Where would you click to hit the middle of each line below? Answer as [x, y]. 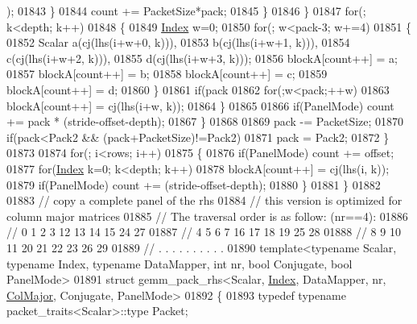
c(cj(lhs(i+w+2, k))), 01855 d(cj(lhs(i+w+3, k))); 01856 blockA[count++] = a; [202, 58]
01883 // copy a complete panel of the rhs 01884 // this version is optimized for [204, 200]
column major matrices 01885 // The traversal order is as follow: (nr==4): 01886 [207, 216]
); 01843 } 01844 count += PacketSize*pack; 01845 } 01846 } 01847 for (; [186, 10]
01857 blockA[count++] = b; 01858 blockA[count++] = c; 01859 [167, 74]
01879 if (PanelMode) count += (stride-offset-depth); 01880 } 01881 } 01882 [194, 184]
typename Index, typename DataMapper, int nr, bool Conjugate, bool [180, 263]
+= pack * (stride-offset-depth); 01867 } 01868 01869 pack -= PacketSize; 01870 [205, 121]
